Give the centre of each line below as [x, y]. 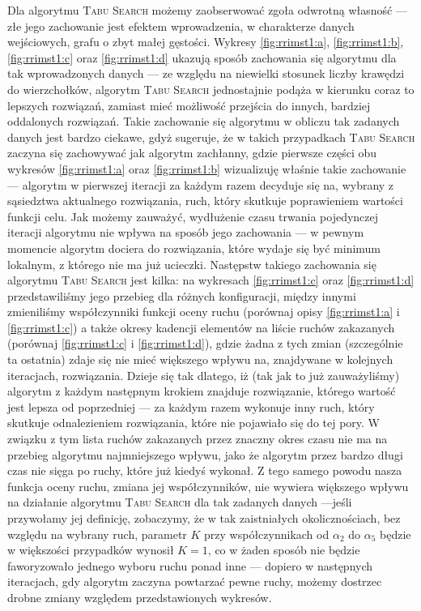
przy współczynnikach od [267, 534]
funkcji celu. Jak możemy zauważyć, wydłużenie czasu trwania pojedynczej [193, 216]
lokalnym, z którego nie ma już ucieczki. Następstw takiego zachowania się [192, 264]
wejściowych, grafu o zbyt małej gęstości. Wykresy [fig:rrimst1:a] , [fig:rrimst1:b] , [206, 42]
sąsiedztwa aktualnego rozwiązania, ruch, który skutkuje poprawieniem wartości [205, 201]
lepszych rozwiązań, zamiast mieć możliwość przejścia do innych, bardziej [189, 105]
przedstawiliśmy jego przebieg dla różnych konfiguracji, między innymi [182, 295]
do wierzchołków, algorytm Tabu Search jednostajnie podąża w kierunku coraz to [211, 89]
